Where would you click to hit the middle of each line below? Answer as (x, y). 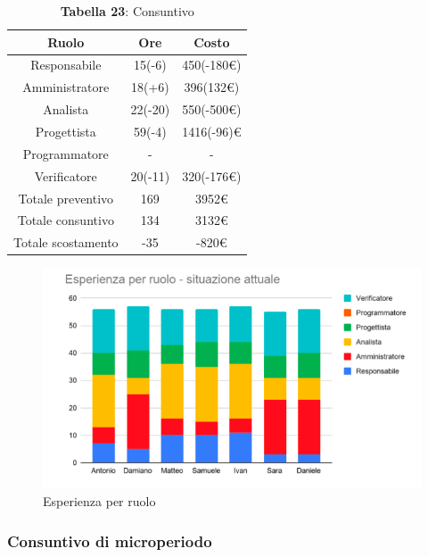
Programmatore (66, 153)
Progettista (66, 131)
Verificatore (66, 175)
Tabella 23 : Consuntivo (127, 11)
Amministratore (66, 87)
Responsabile (66, 65)
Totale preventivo (66, 198)
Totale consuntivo (66, 220)
